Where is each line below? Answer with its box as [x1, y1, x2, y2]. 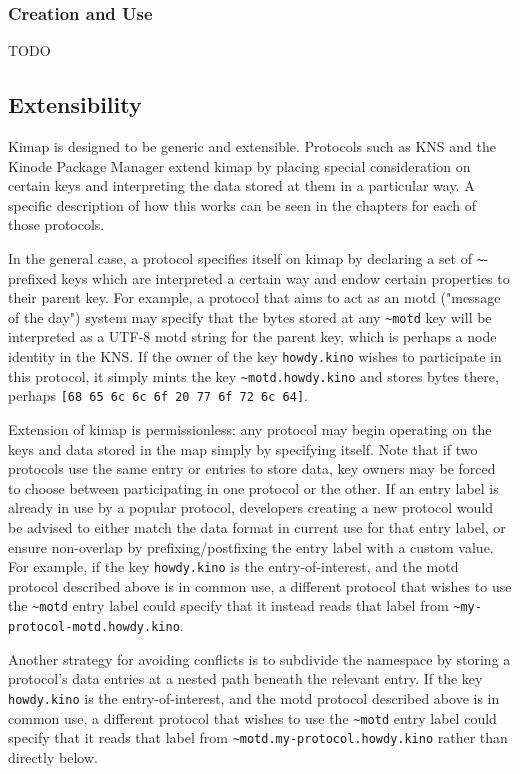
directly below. [8, 746, 98, 767]
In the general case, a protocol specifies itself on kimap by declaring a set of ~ [8, 247, 484, 268]
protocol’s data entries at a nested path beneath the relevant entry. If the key [8, 668, 483, 689]
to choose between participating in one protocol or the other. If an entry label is [8, 477, 499, 498]
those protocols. [8, 214, 105, 235]
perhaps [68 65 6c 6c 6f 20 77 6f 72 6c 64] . [8, 385, 308, 406]
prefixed [8, 267, 57, 288]
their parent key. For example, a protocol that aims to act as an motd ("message [8, 287, 501, 308]
